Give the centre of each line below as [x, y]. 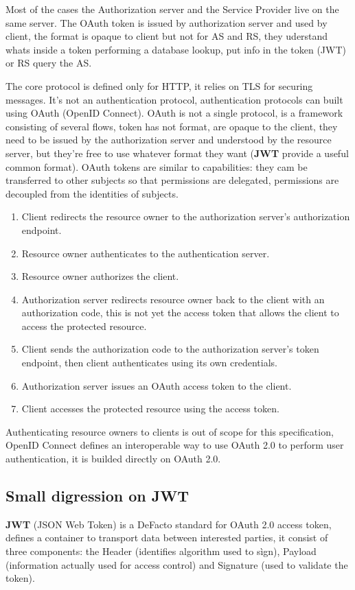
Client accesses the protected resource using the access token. [150, 409]
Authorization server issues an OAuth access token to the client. [157, 385]
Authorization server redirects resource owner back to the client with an [173, 299]
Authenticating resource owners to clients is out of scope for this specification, [170, 431]
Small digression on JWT [98, 496]
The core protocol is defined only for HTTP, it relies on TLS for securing [159, 85]
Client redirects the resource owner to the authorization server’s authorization [186, 216]
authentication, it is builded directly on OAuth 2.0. [113, 459]
